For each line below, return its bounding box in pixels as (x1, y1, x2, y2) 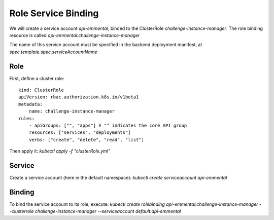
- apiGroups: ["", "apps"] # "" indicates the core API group (28, 122, 187, 128)
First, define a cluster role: (9, 75, 64, 81)
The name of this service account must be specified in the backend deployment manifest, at (9, 42, 202, 48)
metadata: (18, 101, 43, 107)
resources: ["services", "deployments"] (28, 130, 131, 135)
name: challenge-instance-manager (28, 108, 115, 114)
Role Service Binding (9, 8, 99, 19)
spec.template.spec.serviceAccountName (9, 49, 97, 55)
